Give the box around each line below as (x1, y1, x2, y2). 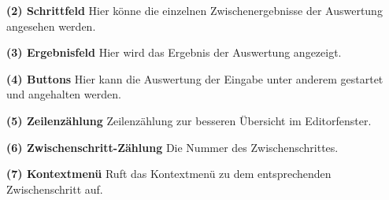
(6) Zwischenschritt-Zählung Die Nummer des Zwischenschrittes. (6, 139, 339, 155)
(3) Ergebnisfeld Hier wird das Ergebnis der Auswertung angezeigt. (6, 44, 342, 61)
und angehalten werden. (6, 86, 121, 102)
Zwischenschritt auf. (6, 180, 103, 197)
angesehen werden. (6, 17, 96, 34)
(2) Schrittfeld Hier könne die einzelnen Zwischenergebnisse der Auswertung (6, 2, 383, 18)
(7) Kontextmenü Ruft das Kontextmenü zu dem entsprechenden (6, 165, 332, 182)
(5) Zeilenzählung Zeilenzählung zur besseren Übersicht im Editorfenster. (6, 112, 372, 128)
